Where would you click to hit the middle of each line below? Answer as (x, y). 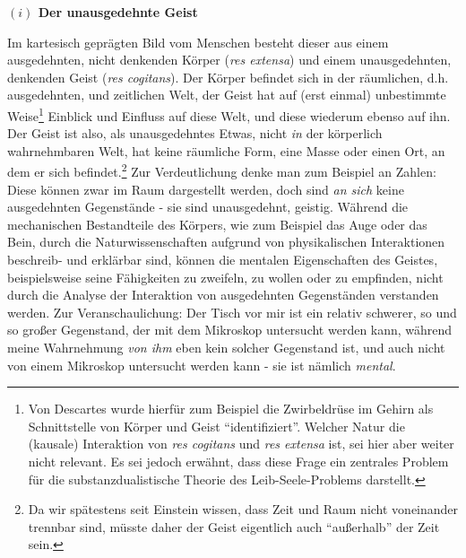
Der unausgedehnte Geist (118, 12)
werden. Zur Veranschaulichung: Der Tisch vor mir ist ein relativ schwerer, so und (232, 312)
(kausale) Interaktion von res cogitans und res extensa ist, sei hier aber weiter (241, 444)
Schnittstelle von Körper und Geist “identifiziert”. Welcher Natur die (216, 426)
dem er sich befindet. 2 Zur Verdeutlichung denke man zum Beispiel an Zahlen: (222, 170)
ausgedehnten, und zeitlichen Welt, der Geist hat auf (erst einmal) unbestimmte (227, 95)
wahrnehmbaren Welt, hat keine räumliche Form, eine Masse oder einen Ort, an (226, 150)
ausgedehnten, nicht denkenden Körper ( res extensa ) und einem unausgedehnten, (229, 60)
